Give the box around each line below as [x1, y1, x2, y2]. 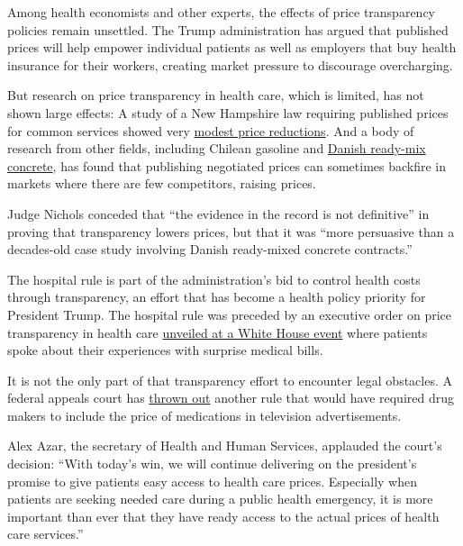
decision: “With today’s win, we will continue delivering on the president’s [7, 454, 417, 473]
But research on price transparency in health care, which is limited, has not [7, 86, 424, 105]
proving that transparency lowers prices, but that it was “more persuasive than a [7, 222, 455, 241]
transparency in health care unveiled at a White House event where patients [7, 323, 428, 341]
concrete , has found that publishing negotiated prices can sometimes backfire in [7, 156, 447, 175]
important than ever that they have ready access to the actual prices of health [7, 506, 440, 525]
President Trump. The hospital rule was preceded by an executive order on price [7, 305, 452, 323]
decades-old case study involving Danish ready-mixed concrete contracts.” [7, 240, 413, 259]
